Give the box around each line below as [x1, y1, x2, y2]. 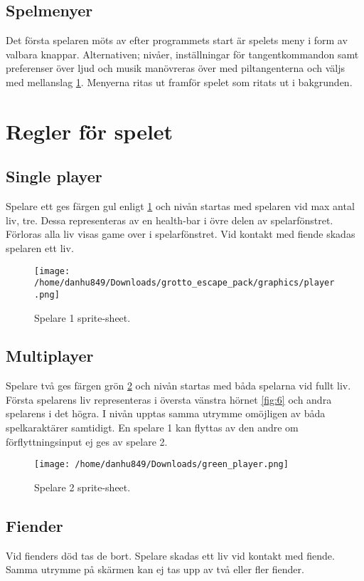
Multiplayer [6, 345, 94, 367]
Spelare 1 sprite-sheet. [34, 310, 131, 325]
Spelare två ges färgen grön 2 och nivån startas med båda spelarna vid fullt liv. [6, 378, 351, 393]
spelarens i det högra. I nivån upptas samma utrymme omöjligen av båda [6, 406, 326, 421]
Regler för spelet [6, 116, 173, 145]
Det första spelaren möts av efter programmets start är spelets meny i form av [6, 33, 348, 48]
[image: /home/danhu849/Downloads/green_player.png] [34, 459, 289, 470]
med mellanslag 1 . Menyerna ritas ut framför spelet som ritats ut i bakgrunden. [6, 74, 353, 89]
